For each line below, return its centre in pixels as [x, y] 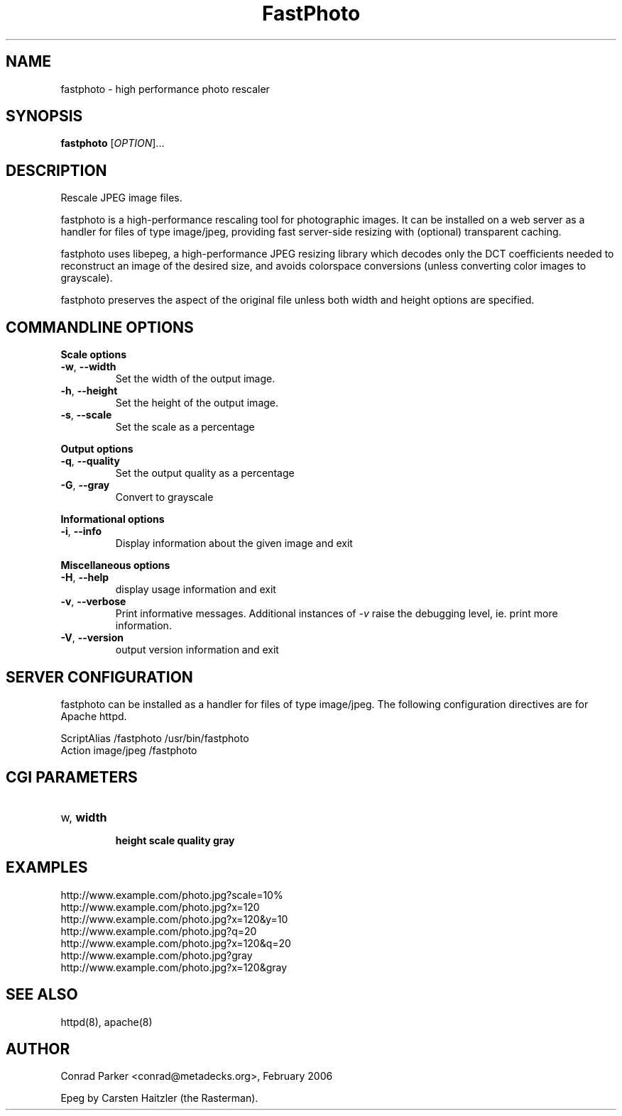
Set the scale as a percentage [185, 427]
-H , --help [85, 578]
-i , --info [81, 531]
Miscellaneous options [115, 565]
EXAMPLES [47, 868]
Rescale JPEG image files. [121, 198]
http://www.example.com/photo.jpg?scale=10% [172, 895]
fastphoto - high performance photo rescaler [165, 89]
